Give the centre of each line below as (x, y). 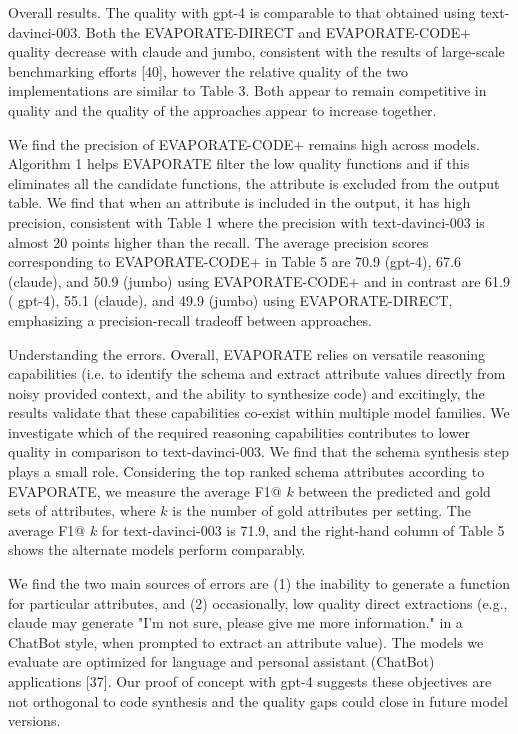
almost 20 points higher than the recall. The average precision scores (218, 241)
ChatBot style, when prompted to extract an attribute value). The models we (246, 641)
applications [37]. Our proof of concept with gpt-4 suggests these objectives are (250, 681)
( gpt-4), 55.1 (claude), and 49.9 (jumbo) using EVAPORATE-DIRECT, (230, 300)
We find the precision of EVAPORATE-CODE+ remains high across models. (244, 143)
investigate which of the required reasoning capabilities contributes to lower (239, 431)
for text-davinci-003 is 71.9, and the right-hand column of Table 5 (303, 529)
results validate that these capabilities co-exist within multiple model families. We (259, 412)
